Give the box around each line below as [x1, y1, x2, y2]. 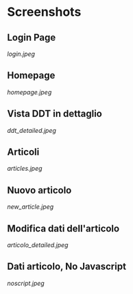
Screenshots [7, 4, 82, 20]
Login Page [7, 32, 56, 43]
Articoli [7, 146, 40, 158]
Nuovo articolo [7, 184, 72, 196]
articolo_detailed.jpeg [7, 241, 69, 249]
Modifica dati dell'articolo [7, 222, 120, 234]
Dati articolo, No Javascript [7, 261, 127, 273]
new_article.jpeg [7, 202, 54, 211]
